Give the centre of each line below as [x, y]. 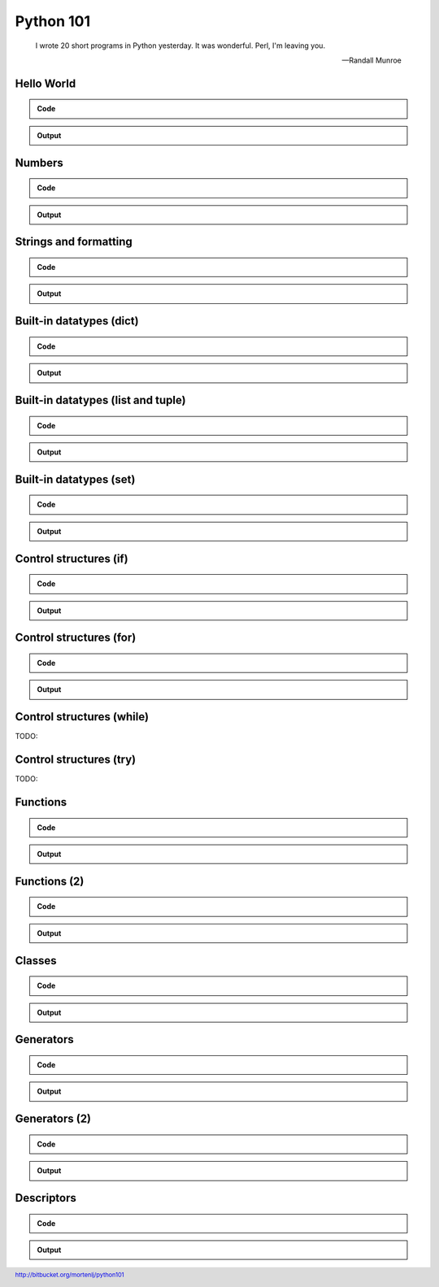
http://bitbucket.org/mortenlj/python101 [70, 1275]
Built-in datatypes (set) [75, 479]
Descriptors [46, 1198]
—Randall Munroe [372, 60]
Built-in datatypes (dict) [77, 321]
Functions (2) [50, 881]
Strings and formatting [74, 242]
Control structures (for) [76, 638]
